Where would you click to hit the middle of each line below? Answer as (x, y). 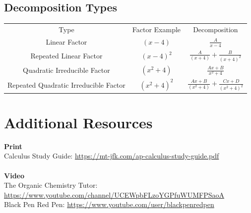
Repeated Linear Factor (66, 56)
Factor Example (157, 29)
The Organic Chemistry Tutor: (51, 185)
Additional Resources (78, 122)
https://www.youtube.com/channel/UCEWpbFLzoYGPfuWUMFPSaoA (114, 194)
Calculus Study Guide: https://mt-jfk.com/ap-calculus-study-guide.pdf (112, 156)
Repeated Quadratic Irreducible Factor (66, 84)
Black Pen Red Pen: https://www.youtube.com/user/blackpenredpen (109, 204)
